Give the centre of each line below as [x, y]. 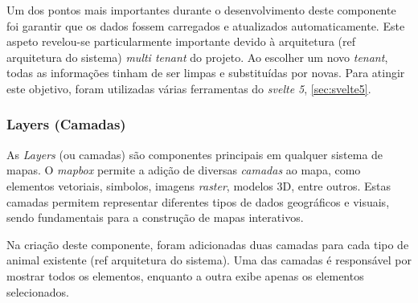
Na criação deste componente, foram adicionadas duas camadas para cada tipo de [208, 244]
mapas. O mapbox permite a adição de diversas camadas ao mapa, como [184, 170]
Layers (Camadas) [66, 124]
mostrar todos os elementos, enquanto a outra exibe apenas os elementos [185, 275]
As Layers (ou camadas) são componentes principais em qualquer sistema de [195, 154]
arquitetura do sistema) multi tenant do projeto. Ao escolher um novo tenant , [197, 57]
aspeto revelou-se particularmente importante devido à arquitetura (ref [181, 41]
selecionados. [38, 291]
